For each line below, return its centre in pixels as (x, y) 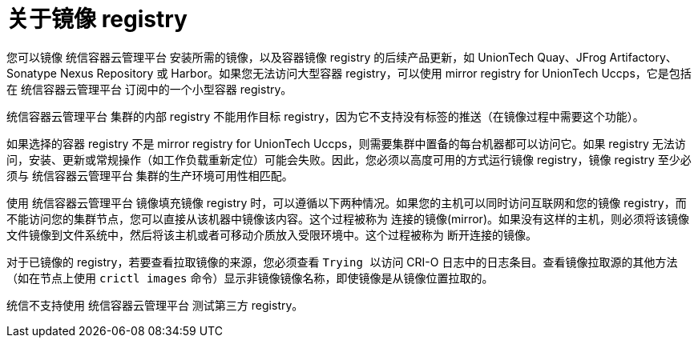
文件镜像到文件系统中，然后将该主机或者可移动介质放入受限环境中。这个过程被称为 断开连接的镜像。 (272, 234)
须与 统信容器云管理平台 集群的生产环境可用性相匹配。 (150, 175)
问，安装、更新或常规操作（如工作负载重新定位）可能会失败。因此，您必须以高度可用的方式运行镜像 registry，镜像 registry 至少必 (349, 159)
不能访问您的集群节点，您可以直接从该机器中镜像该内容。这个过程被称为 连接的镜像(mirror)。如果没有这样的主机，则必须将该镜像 (348, 218)
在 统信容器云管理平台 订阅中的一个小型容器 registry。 (149, 89)
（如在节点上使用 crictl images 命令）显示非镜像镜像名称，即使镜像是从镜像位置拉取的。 (250, 278)
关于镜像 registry (97, 19)
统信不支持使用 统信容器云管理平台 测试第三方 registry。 (155, 305)
